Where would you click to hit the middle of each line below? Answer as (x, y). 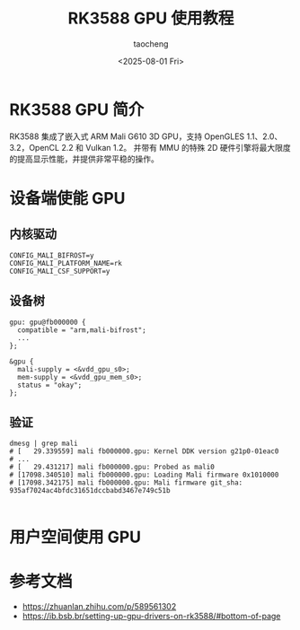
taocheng (151, 44)
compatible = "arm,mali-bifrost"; (82, 330)
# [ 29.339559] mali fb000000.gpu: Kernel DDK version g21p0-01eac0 (144, 451)
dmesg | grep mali (44, 444)
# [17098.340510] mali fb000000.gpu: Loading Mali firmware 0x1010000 (144, 475)
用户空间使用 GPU (75, 537)
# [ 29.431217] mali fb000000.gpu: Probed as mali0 (112, 468)
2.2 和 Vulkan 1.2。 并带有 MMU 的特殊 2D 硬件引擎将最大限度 (176, 147)
